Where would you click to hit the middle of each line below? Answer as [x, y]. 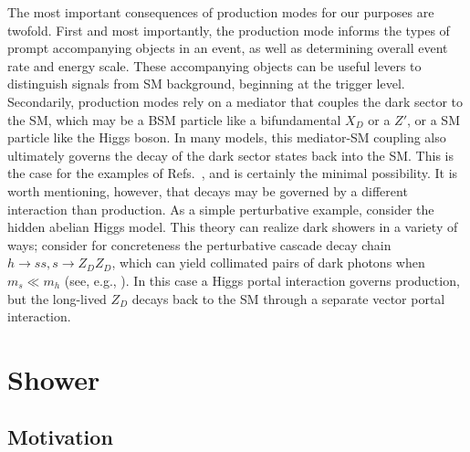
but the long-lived [57, 298]
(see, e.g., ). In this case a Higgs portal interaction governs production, [262, 280]
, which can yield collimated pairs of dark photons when [268, 263]
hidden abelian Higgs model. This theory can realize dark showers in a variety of [233, 227]
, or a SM [433, 119]
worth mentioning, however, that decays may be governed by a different [208, 190]
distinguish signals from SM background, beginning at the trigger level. [206, 84]
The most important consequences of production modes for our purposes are [221, 12]
